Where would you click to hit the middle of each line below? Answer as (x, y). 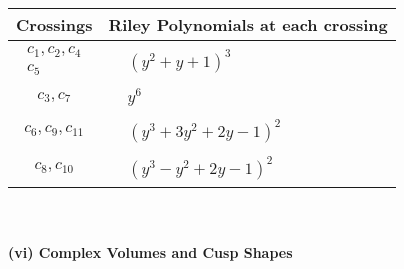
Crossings (54, 24)
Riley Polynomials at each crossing (248, 24)
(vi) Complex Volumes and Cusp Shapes (150, 252)
